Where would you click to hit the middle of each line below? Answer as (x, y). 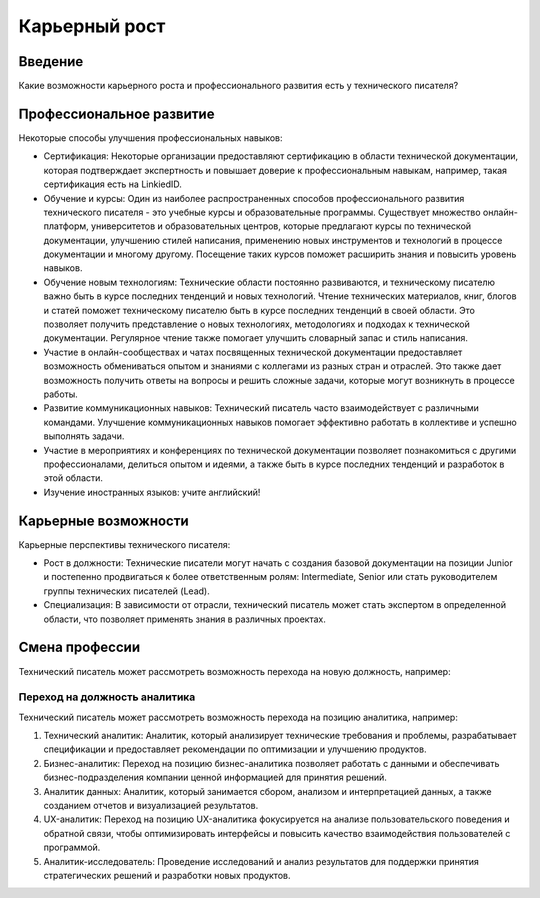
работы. (61, 394)
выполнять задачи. (84, 436)
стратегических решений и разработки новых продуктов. (167, 875)
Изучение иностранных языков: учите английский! (152, 492)
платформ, (66, 226)
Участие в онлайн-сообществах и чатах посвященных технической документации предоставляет (253, 352)
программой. (72, 847)
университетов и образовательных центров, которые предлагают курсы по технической (281, 226)
